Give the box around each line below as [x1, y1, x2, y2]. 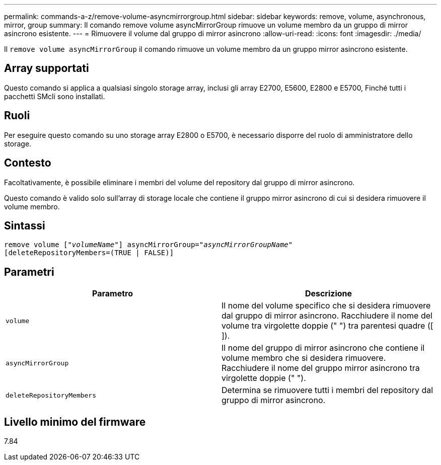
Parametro [92, 288, 133, 299]
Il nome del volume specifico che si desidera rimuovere [222, 300, 431, 311]
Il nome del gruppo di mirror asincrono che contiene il [222, 343, 425, 353]
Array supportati [4, 62, 89, 75]
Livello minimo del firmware [4, 415, 146, 428]
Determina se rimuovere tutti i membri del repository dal [222, 385, 433, 396]
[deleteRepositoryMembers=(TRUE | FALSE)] [4, 249, 174, 257]
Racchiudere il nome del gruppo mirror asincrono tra [222, 363, 420, 373]
